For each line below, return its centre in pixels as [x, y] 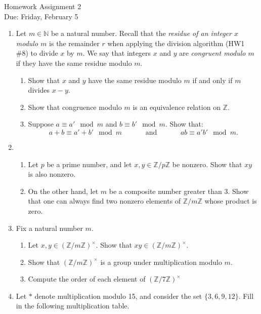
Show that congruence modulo [75, 107]
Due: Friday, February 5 [41, 16]
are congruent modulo [212, 53]
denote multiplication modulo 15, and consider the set [118, 296]
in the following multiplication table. [73, 306]
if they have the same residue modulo [74, 63]
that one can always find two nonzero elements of [104, 201]
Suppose [41, 124]
